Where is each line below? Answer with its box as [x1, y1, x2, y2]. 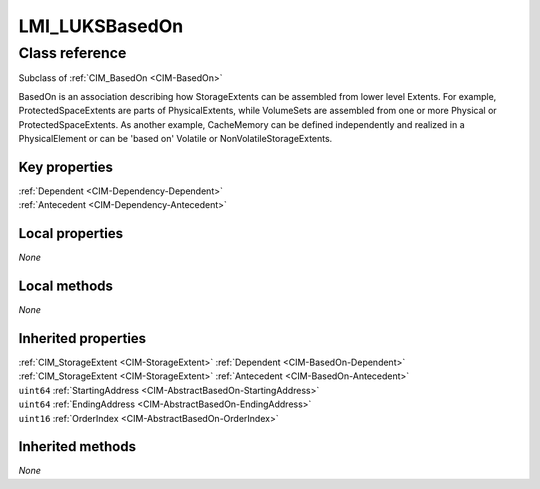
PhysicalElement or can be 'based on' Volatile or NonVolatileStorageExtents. [18, 132, 333, 144]
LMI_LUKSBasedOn [18, 15, 184, 37]
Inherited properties [18, 330, 147, 347]
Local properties [18, 225, 124, 242]
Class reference [18, 44, 127, 62]
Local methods [18, 277, 114, 294]
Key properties [18, 158, 114, 175]
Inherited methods [18, 438, 137, 455]
